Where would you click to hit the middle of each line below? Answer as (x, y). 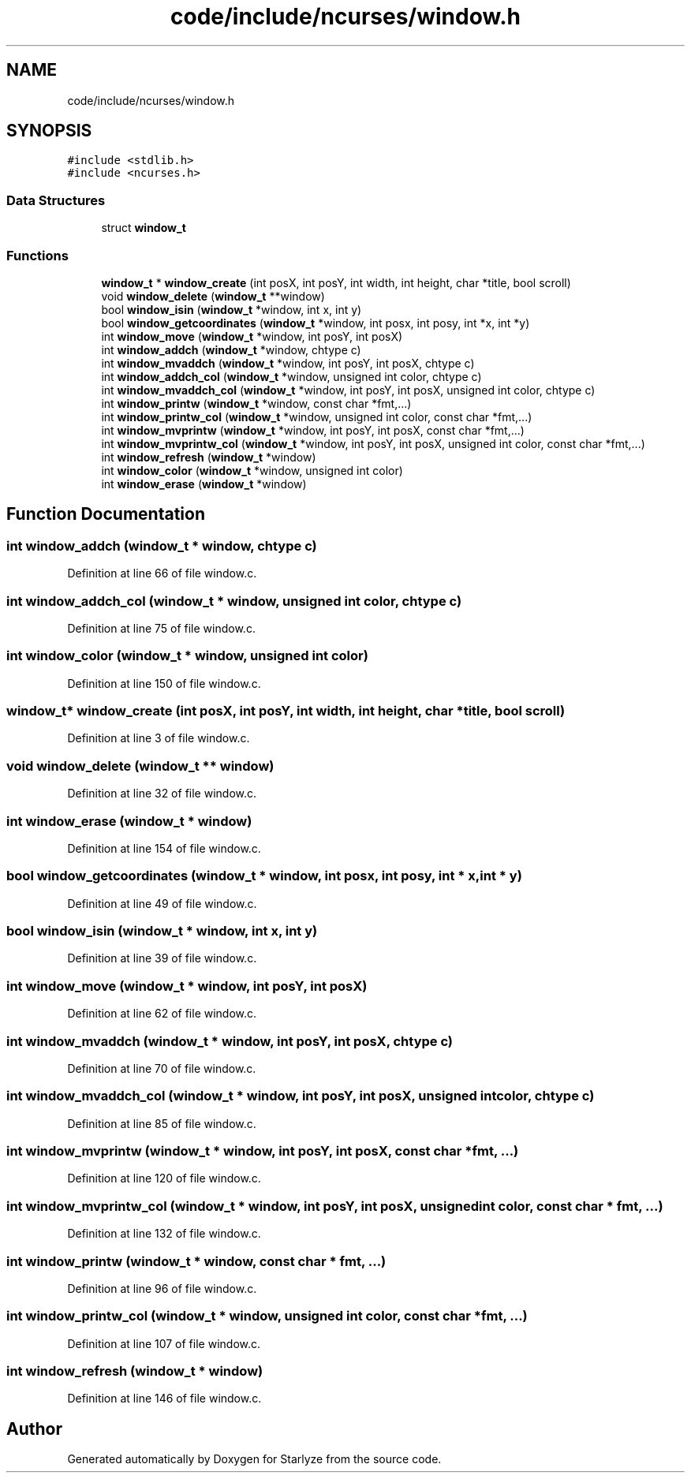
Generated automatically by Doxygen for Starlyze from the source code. (254, 1459)
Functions (37, 255)
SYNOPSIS (49, 131)
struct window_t (144, 228)
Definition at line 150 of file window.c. (164, 683)
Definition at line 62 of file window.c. (162, 1014)
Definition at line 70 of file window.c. (162, 1068)
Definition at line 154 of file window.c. (164, 848)
